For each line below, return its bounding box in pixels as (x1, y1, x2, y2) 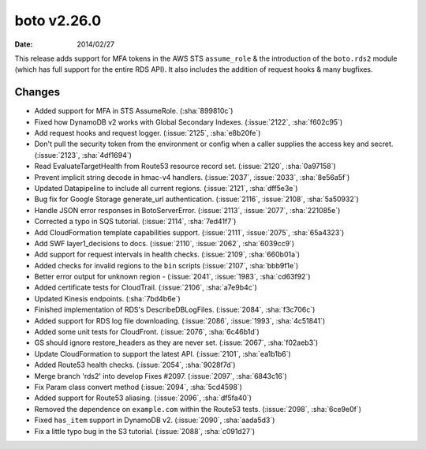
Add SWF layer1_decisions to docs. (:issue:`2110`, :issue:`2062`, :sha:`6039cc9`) (34, 238, 295, 248)
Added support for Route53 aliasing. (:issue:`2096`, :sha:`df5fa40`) (34, 393, 252, 402)
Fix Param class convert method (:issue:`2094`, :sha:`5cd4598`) (34, 383, 242, 391)
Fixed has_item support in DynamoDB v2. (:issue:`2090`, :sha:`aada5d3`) (34, 415, 275, 425)
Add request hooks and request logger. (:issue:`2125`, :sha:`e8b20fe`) (34, 129, 261, 138)
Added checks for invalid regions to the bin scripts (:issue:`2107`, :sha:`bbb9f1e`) (34, 260, 299, 270)
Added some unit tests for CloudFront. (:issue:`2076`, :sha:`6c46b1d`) (34, 327, 260, 337)
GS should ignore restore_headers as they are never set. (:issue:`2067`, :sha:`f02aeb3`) (34, 338, 319, 347)
